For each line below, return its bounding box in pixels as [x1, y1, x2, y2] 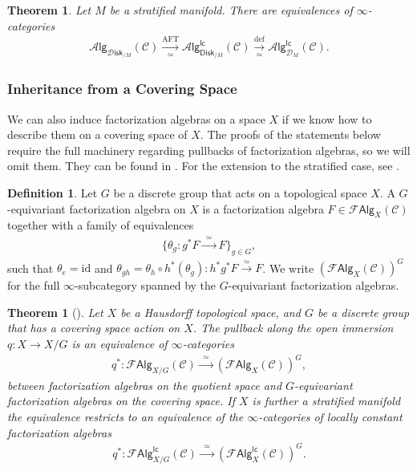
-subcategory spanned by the [75, 277, 217, 294]
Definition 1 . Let [7, 185, 98, 201]
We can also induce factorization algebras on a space [7, 110, 265, 127]
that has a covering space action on [7, 319, 180, 336]
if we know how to [281, 110, 372, 127]
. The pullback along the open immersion [192, 319, 394, 336]
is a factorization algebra [202, 200, 324, 217]
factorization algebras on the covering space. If [7, 392, 235, 409]
